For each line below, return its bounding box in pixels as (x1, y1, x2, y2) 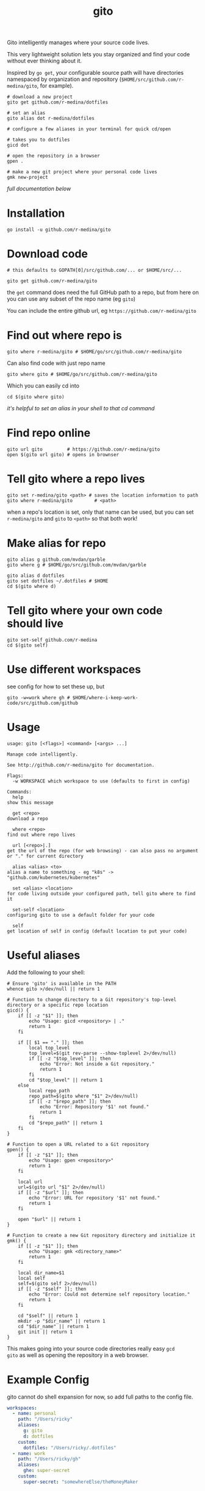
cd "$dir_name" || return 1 (18, 1323, 89, 1329)
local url (18, 1179, 43, 1185)
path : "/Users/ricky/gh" (18, 1456, 81, 1462)
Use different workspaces (7, 663, 142, 676)
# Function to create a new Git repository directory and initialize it (7, 1232, 196, 1238)
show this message (7, 799, 54, 806)
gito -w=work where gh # (7, 694, 70, 700)
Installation (7, 206, 65, 220)
